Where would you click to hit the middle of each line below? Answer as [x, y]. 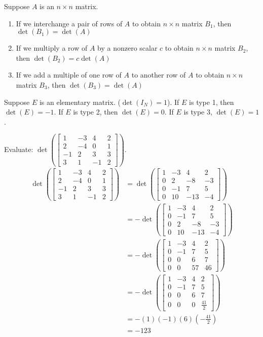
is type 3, [198, 112]
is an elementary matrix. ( [80, 102]
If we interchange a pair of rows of [69, 23]
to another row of [159, 75]
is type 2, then [96, 112]
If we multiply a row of [52, 48]
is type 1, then [212, 102]
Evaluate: [19, 149]
